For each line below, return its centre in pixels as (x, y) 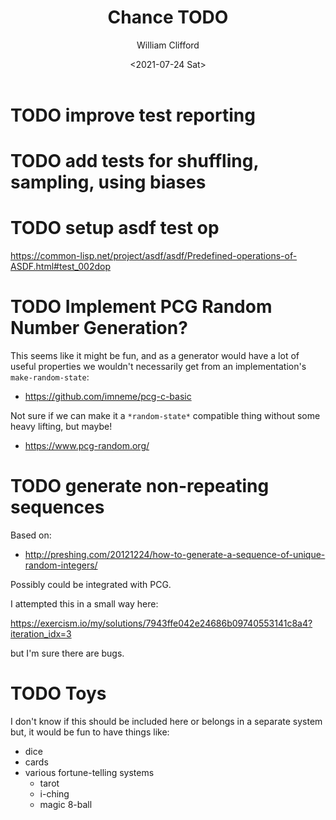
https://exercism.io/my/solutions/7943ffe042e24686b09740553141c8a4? (161, 623)
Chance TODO (168, 17)
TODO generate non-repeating (140, 486)
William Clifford (168, 45)
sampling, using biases (108, 182)
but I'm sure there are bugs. (67, 653)
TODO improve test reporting (133, 115)
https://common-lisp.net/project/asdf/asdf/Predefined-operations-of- (154, 256)
